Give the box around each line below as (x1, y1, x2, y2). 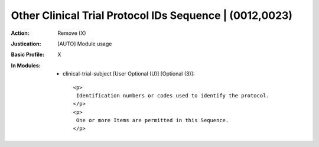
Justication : (11, 40, 41, 47)
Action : (11, 30, 30, 37)
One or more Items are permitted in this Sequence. (76, 117, 229, 124)
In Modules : (11, 62, 41, 69)
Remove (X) (57, 30, 86, 37)
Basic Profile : (11, 51, 44, 58)
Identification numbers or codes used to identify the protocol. (76, 92, 270, 99)
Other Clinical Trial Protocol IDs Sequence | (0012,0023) (11, 9, 292, 22)
